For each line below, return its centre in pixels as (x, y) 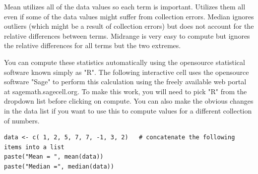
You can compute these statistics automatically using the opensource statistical (125, 62)
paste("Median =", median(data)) (59, 166)
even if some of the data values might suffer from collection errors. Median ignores (129, 16)
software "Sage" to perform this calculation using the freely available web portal (125, 82)
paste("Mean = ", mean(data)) (54, 157)
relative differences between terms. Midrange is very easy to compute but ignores (127, 35)
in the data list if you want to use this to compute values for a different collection (128, 110)
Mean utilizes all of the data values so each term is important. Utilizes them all (125, 6)
